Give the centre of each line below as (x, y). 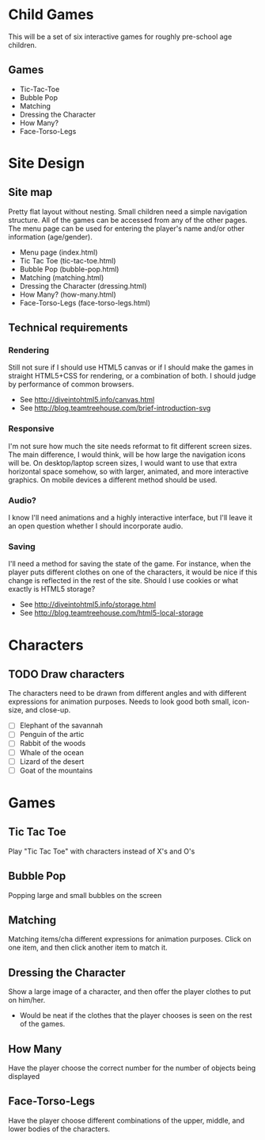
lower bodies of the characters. (59, 1129)
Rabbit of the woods (53, 743)
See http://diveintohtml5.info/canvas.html (87, 400)
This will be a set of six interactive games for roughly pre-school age (120, 36)
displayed (24, 1076)
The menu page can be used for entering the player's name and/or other (127, 228)
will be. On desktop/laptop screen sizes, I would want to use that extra (123, 463)
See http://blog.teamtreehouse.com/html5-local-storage (112, 613)
